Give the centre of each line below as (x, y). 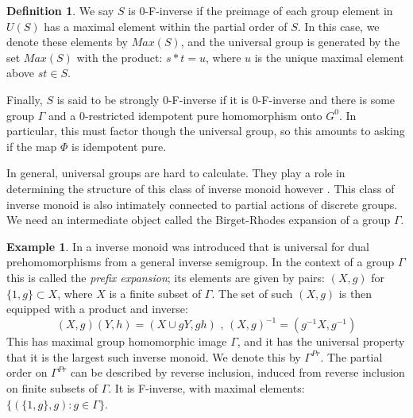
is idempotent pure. (119, 146)
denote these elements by (67, 42)
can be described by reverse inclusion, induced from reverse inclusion (237, 372)
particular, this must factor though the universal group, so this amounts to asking (206, 131)
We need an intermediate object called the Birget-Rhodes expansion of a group (199, 220)
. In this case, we (338, 26)
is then (355, 293)
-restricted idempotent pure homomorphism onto (203, 115)
